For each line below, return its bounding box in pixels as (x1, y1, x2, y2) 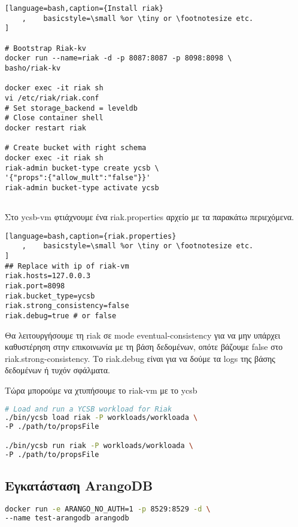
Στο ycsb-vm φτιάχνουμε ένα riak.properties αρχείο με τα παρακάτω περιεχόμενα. (5, 211, 294, 223)
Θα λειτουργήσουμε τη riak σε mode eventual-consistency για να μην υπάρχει (5, 328, 281, 341)
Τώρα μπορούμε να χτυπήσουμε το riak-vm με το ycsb (5, 384, 197, 396)
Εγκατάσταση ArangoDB (5, 476, 153, 495)
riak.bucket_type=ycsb (5, 291, 95, 300)
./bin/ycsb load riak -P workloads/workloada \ (5, 413, 198, 422)
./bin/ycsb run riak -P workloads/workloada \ (5, 441, 194, 450)
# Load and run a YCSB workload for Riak (5, 404, 172, 413)
